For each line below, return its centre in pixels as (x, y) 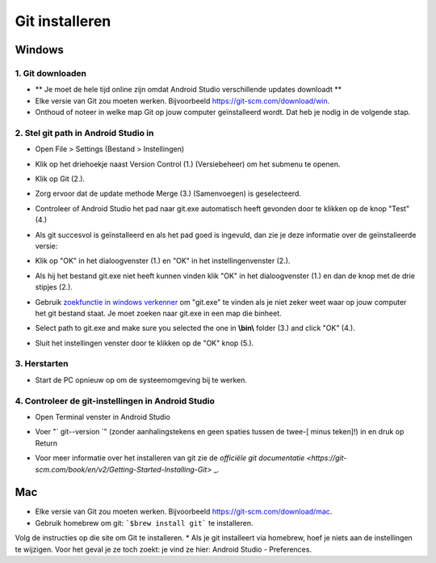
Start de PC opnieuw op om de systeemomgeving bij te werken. (141, 379)
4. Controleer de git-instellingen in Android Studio (115, 400)
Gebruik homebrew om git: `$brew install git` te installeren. (144, 523)
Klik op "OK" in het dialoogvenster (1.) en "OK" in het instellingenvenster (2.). (163, 261)
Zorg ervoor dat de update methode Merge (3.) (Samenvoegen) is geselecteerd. (168, 193)
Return (46, 443)
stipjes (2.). (54, 287)
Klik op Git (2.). (60, 179)
